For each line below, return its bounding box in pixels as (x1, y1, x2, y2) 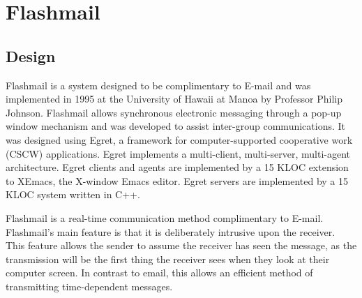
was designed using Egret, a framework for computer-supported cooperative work (6, 132, 353, 147)
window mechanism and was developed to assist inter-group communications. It (6, 119, 346, 133)
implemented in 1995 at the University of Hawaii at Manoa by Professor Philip (6, 91, 342, 106)
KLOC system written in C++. (6, 187, 140, 202)
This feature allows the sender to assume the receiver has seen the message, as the (6, 238, 357, 253)
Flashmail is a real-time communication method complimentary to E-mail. (6, 210, 324, 225)
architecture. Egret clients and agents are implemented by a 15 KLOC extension (6, 160, 349, 174)
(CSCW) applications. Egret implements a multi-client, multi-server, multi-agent (6, 146, 351, 161)
